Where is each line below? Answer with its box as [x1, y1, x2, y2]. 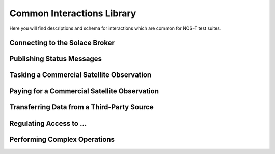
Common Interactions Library [9, 8, 136, 19]
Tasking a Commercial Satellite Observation [9, 71, 152, 80]
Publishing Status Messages [9, 55, 102, 63]
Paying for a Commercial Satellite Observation [9, 87, 159, 96]
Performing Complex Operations [9, 135, 115, 144]
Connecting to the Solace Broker [9, 38, 115, 47]
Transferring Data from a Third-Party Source [9, 103, 154, 111]
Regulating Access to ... [9, 119, 87, 128]
